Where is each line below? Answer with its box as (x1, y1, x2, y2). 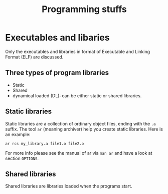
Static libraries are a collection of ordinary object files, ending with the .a (5, 120, 156, 126)
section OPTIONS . (5, 155, 39, 161)
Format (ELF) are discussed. (5, 54, 64, 60)
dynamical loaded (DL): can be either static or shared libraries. (12, 92, 142, 99)
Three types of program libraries (5, 69, 109, 77)
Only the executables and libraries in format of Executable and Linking (5, 48, 150, 54)
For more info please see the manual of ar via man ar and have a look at (5, 150, 152, 156)
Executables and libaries (5, 32, 110, 43)
